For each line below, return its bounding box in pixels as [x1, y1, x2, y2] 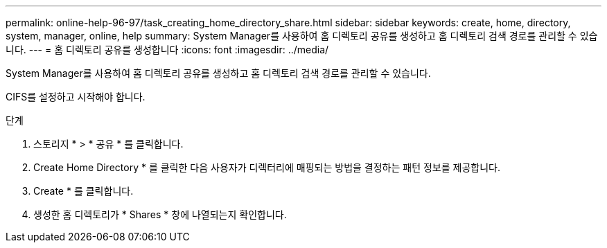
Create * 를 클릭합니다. [33, 185, 134, 197]
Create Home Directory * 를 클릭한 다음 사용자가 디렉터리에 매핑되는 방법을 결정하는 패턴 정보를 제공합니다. [33, 161, 500, 173]
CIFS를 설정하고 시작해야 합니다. [6, 91, 146, 103]
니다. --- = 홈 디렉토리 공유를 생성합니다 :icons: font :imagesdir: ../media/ [6, 44, 329, 55]
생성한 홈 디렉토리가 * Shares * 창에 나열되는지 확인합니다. [33, 209, 287, 220]
